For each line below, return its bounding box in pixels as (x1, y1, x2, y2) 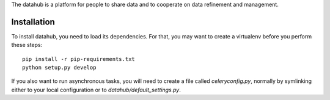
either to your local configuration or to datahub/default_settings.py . (11, 86, 182, 93)
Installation (11, 16, 55, 27)
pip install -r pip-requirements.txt (22, 55, 136, 62)
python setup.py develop (22, 64, 97, 71)
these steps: (11, 41, 43, 49)
